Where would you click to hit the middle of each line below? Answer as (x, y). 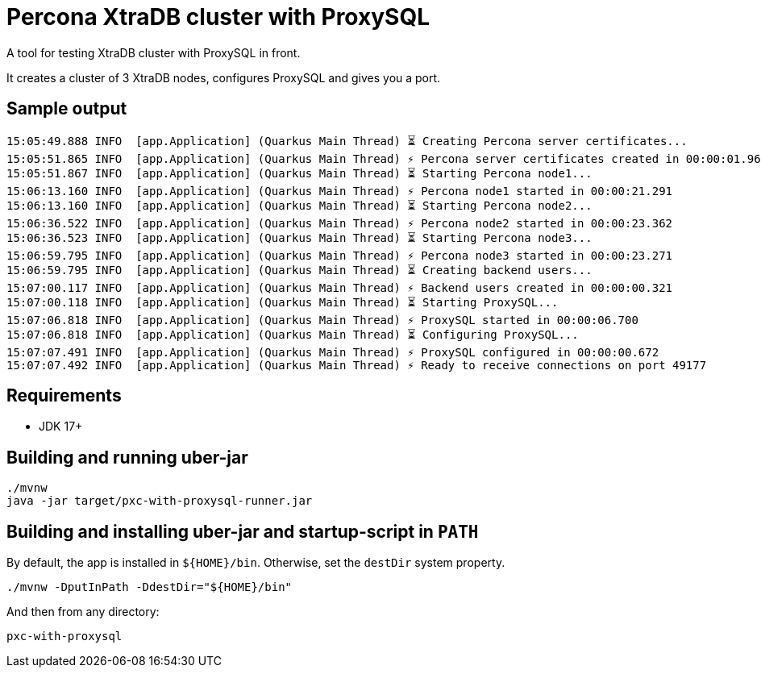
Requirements (64, 396)
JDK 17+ (61, 426)
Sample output (67, 109)
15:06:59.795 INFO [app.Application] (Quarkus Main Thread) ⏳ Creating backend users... (299, 270)
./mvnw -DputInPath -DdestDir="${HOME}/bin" (150, 587)
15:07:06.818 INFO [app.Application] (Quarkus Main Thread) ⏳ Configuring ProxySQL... (293, 334)
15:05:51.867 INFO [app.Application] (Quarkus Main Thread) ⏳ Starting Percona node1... (299, 173)
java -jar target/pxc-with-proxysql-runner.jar (160, 501)
